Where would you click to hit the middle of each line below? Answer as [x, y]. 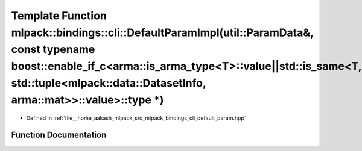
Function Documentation [59, 135]
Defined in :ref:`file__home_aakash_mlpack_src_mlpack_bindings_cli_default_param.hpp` [136, 118]
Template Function [59, 16]
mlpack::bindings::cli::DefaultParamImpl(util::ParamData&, [162, 32]
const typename [53, 50]
